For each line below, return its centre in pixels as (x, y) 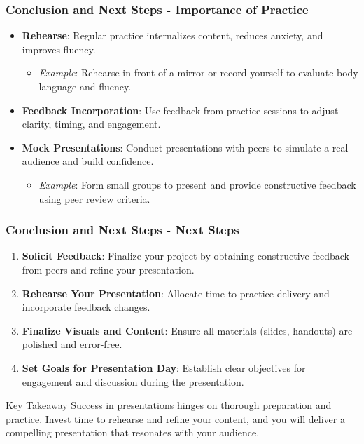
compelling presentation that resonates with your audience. (133, 432)
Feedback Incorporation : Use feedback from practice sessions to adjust (180, 110)
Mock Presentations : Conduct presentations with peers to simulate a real (185, 147)
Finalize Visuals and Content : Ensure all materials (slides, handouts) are (187, 330)
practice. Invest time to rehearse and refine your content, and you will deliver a (175, 418)
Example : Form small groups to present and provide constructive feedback (197, 184)
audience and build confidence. (88, 161)
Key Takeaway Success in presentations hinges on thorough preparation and (169, 405)
